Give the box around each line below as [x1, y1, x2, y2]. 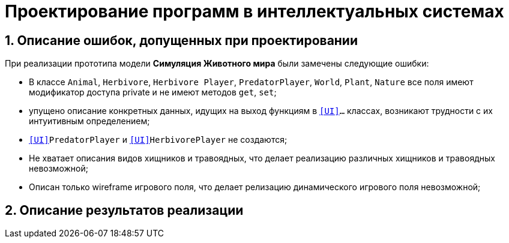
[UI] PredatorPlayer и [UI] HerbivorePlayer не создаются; [29, 134, 288, 145]
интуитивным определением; [29, 116, 150, 127]
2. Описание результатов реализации [5, 202, 244, 218]
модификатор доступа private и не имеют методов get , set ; [29, 87, 277, 98]
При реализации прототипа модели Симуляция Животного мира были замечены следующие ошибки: [5, 58, 429, 69]
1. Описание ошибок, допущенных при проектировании [5, 32, 358, 48]
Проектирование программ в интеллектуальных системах [5, 1, 504, 22]
